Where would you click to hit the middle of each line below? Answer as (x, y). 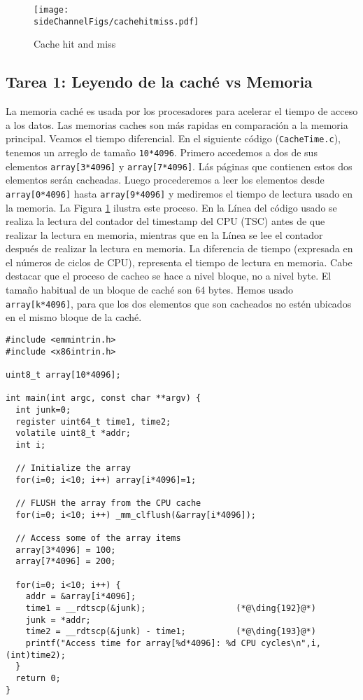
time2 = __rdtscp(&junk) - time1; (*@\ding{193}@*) (171, 632)
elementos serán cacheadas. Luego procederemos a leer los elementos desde (165, 180)
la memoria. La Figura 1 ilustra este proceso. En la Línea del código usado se (171, 207)
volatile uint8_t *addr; (73, 433)
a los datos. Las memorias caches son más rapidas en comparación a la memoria (177, 124)
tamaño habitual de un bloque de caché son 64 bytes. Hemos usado (149, 290)
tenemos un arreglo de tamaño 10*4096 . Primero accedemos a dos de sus (162, 152)
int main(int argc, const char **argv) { (104, 398)
